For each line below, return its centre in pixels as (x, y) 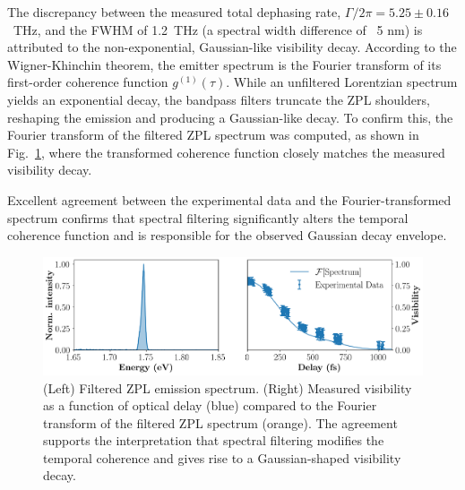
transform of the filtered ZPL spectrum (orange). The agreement (220, 422)
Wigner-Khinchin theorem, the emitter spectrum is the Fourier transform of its (224, 64)
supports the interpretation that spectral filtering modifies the (214, 440)
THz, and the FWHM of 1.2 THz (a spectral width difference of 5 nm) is (218, 29)
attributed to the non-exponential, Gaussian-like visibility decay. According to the (232, 47)
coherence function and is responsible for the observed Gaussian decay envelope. (227, 235)
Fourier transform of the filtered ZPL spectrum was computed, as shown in (213, 135)
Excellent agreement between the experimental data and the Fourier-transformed (229, 199)
